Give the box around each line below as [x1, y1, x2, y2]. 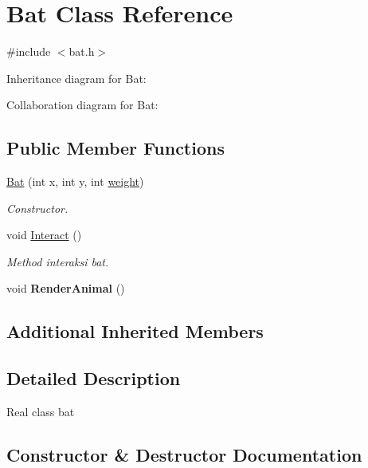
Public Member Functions [6, 136, 225, 160]
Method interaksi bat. [6, 253, 109, 269]
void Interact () [6, 226, 82, 243]
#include [6, 43, 51, 60]
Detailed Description [6, 366, 181, 391]
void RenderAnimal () [6, 280, 125, 297]
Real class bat [6, 403, 75, 420]
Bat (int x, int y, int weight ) [6, 173, 144, 190]
